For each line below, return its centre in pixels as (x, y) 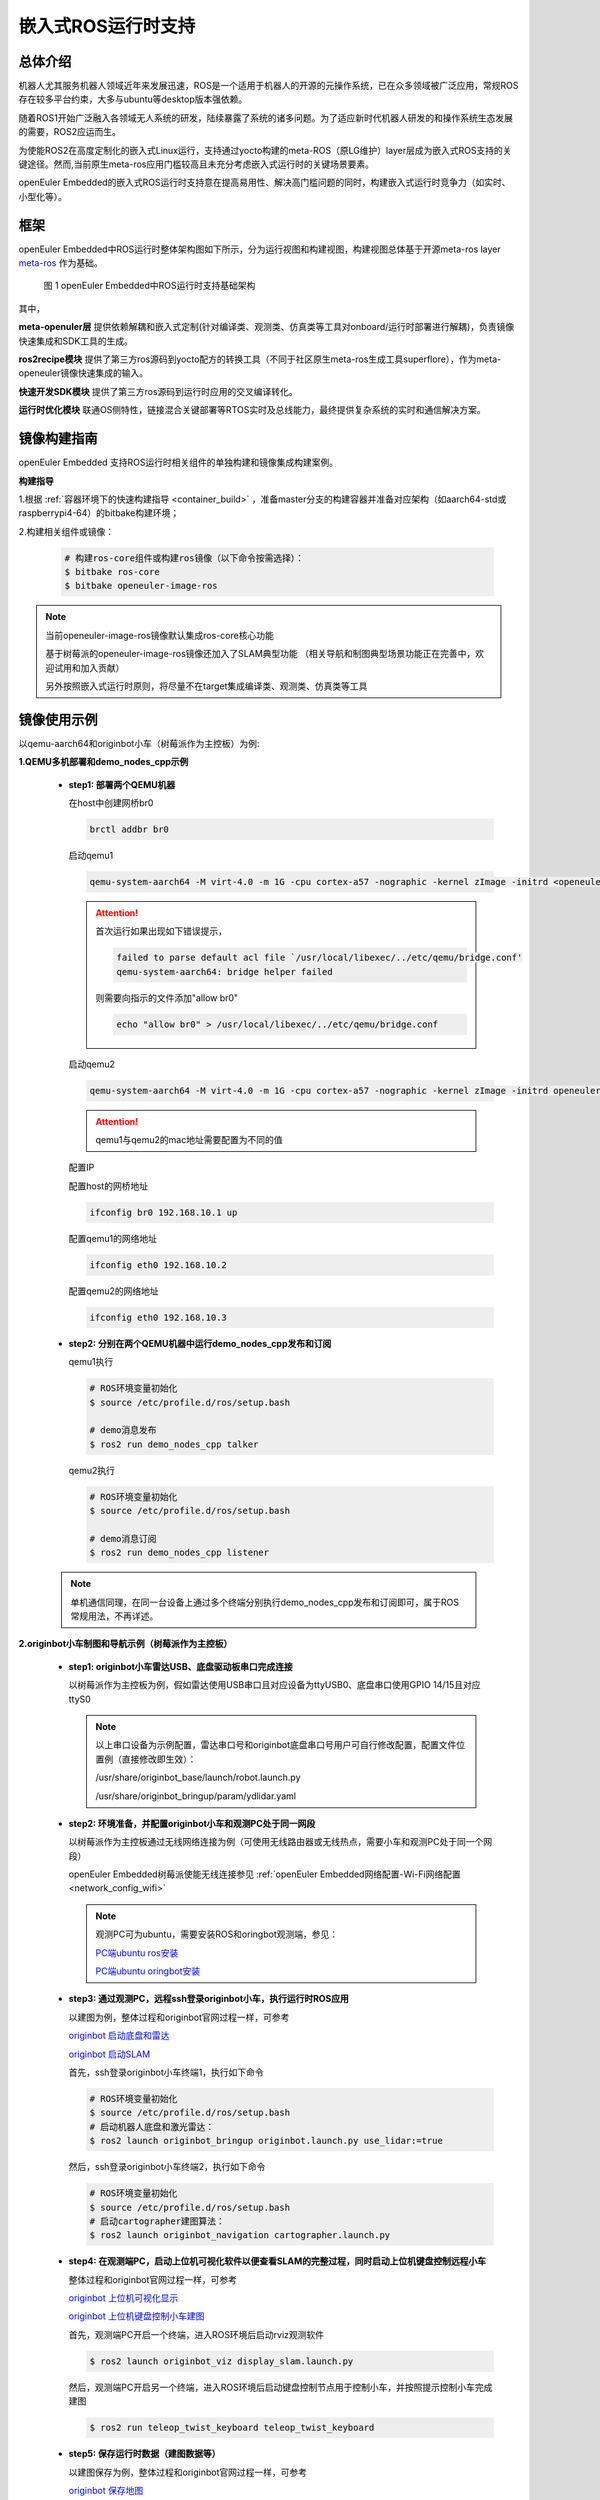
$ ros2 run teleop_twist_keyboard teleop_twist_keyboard (232, 2428)
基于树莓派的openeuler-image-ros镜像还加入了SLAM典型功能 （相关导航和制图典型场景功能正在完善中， (260, 654)
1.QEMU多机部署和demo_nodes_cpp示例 (103, 762)
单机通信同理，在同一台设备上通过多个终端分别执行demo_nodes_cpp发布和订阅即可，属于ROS (265, 1602)
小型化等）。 (42, 196)
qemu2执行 (91, 1470)
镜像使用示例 (58, 719)
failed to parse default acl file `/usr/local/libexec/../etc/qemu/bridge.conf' (319, 958)
